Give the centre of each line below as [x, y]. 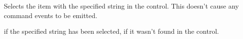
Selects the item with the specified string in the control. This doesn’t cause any [121, 6]
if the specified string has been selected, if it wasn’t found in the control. [112, 31]
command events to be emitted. [51, 15]
